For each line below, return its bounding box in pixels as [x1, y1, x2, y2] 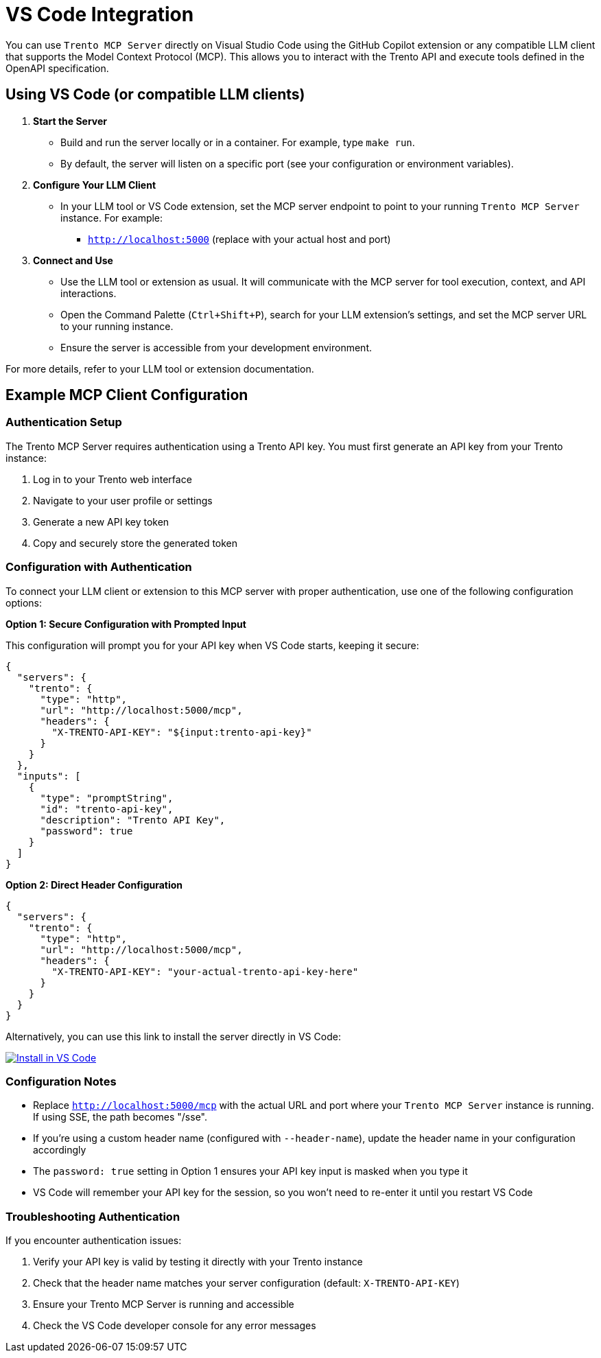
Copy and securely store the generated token [33, 537, 238, 549]
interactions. [60, 287, 117, 299]
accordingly [33, 1144, 86, 1156]
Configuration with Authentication [5, 560, 192, 574]
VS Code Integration [5, 3, 194, 26]
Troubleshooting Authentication [5, 1209, 180, 1224]
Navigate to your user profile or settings [33, 494, 213, 506]
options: [5, 596, 43, 609]
